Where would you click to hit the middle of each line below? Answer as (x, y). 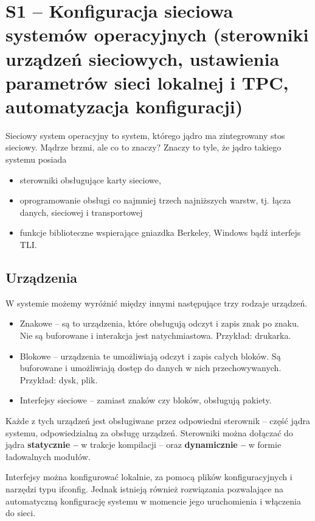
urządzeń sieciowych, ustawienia (143, 58)
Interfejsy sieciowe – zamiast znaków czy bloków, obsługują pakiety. (146, 400)
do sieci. (21, 513)
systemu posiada (36, 159)
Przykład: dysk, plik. (59, 379)
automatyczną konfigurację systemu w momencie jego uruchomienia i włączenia (153, 501)
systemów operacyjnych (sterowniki (157, 34)
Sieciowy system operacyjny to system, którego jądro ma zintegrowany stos (145, 135)
